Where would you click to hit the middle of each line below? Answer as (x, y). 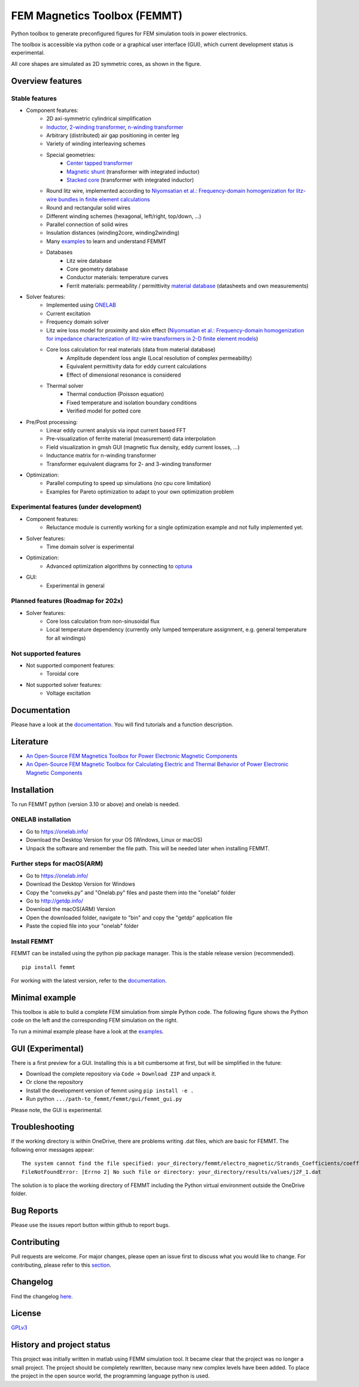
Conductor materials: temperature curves (118, 277)
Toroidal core (63, 674)
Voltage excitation (69, 693)
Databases (60, 252)
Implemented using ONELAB (81, 305)
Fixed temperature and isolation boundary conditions (132, 402)
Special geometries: (71, 155)
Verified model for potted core (104, 411)
